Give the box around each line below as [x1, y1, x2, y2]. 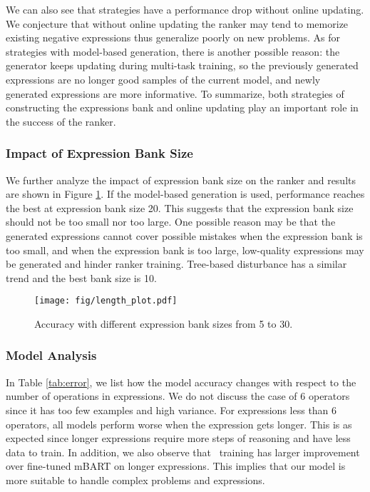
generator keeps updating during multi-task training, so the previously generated [6, 58, 359, 73]
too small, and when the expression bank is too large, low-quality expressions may [6, 242, 364, 257]
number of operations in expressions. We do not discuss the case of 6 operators [6, 388, 350, 403]
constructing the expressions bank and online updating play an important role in [6, 100, 359, 115]
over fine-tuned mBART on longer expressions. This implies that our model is [6, 458, 346, 473]
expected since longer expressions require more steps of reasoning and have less [6, 431, 351, 446]
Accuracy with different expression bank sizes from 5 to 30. [34, 316, 293, 331]
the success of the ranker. [6, 114, 116, 129]
